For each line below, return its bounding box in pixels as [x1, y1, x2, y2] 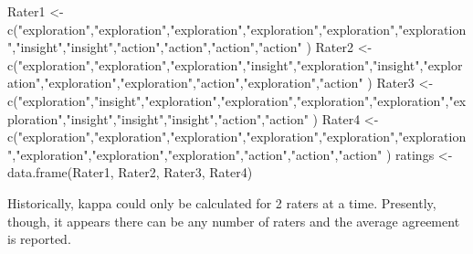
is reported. [7, 229, 71, 249]
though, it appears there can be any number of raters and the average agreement [7, 211, 460, 230]
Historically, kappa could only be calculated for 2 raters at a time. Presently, [7, 193, 436, 212]
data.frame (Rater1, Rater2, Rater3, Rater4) [7, 163, 253, 182]
